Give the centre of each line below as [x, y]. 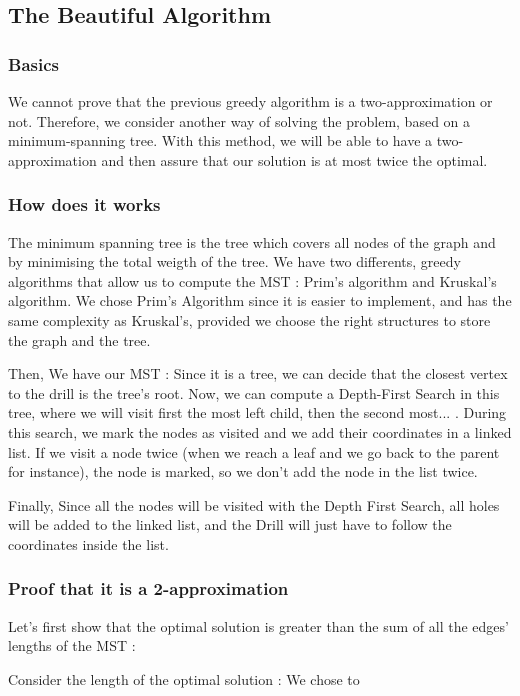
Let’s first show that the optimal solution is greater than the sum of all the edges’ [258, 625]
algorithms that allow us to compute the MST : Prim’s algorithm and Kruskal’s [252, 280]
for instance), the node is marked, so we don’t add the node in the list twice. [243, 471]
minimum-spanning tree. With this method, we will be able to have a [220, 140]
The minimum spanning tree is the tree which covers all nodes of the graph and [252, 241]
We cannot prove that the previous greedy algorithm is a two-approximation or [250, 101]
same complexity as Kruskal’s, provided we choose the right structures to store [249, 319]
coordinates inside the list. [88, 543]
